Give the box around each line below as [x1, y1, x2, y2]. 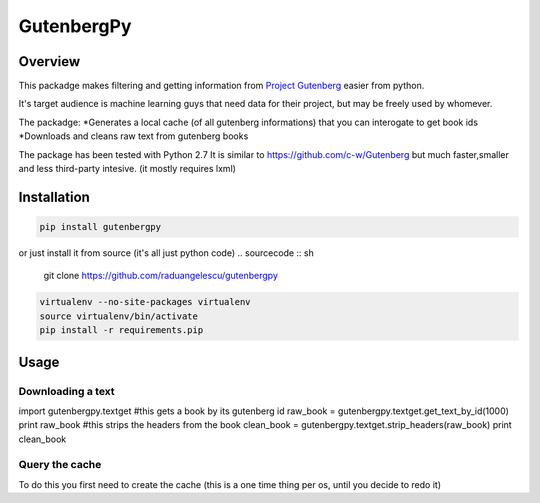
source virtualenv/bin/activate [39, 310, 199, 322]
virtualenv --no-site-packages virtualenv [39, 296, 251, 308]
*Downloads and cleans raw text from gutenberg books [18, 130, 249, 142]
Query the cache [18, 458, 102, 472]
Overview [18, 53, 81, 70]
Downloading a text [18, 384, 115, 398]
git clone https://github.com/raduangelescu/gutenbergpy [43, 270, 279, 282]
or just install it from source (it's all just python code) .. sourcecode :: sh [18, 247, 314, 259]
